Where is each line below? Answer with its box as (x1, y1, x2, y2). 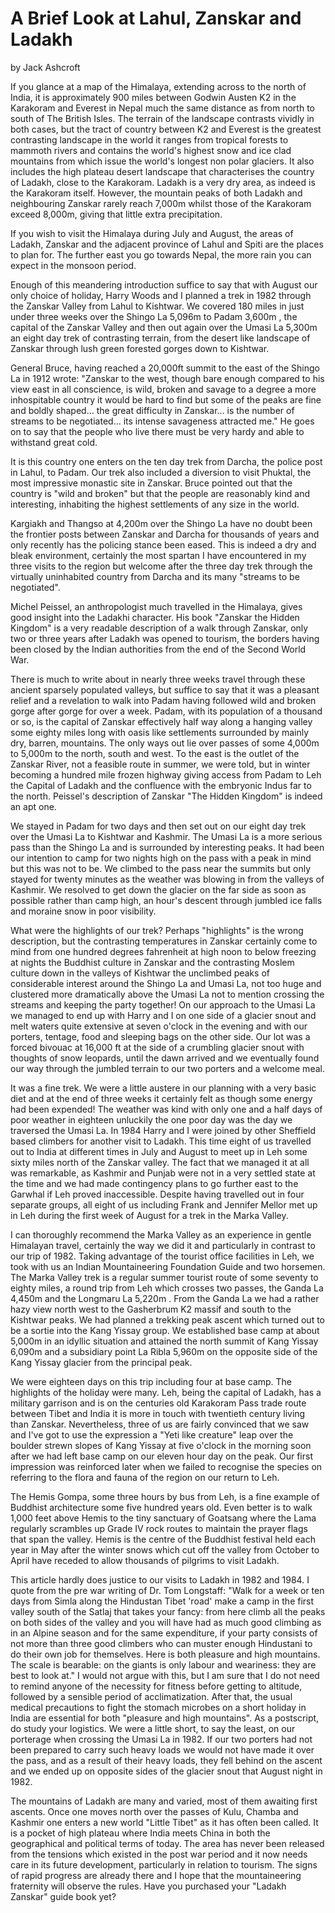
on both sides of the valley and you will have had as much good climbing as (10, 1616, 322, 1628)
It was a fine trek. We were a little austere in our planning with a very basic (10, 1082, 317, 1094)
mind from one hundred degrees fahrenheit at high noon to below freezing (10, 945, 317, 957)
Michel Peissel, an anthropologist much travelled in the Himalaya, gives (10, 600, 303, 612)
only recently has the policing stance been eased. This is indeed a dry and (10, 538, 317, 551)
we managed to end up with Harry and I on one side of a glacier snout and (10, 1009, 317, 1021)
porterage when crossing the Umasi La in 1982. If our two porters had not (10, 1733, 313, 1745)
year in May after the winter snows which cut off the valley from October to (10, 1543, 320, 1556)
